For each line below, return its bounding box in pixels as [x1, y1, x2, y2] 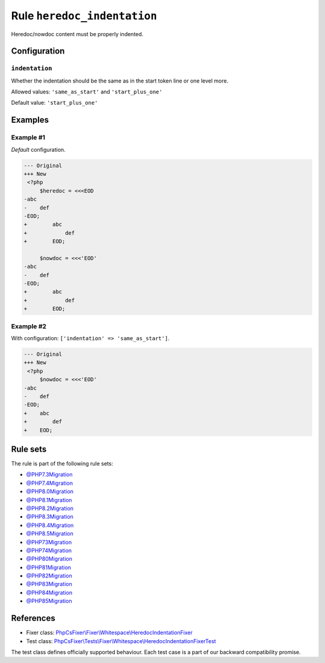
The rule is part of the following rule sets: [11, 460, 114, 467]
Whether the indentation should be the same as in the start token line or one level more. [11, 77, 229, 84]
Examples [11, 115, 49, 125]
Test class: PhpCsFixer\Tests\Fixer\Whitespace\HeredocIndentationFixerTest [26, 637, 216, 644]
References [11, 613, 55, 623]
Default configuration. [11, 146, 66, 153]
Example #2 [11, 322, 47, 331]
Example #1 [11, 133, 45, 142]
